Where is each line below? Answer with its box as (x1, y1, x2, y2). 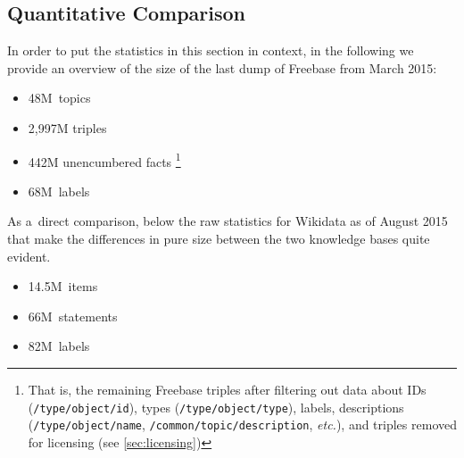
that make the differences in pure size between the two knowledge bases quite (7, 229, 430, 248)
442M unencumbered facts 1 (28, 149, 181, 171)
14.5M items (28, 277, 98, 296)
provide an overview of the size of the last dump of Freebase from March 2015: (7, 58, 437, 77)
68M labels (28, 181, 90, 200)
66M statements (28, 306, 118, 325)
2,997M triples (28, 118, 107, 137)
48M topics (28, 88, 91, 107)
